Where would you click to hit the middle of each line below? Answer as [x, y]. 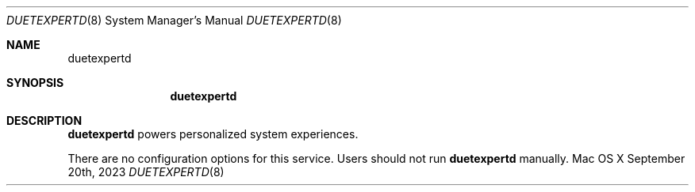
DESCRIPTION [44, 120]
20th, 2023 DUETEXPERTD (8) [146, 172]
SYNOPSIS [35, 83]
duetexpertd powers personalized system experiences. [213, 134]
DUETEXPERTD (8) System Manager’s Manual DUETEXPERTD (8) [174, 20]
